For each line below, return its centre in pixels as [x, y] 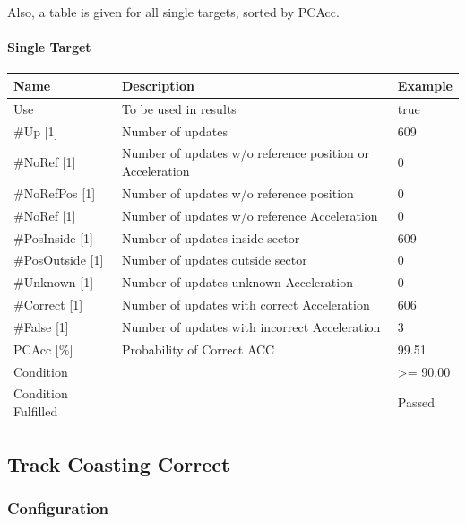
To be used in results [179, 108]
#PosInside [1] [54, 237]
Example [425, 85]
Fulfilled [36, 411]
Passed [416, 402]
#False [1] [41, 326]
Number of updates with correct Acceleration [246, 305]
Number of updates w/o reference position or [245, 153]
